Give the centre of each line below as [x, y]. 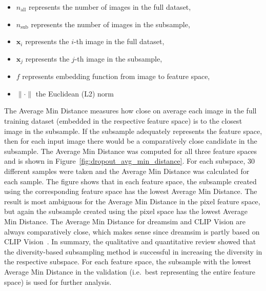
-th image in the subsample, [118, 58]
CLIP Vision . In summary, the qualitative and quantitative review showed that [130, 241]
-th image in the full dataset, [119, 41]
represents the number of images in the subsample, [110, 24]
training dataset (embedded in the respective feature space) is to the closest [123, 121]
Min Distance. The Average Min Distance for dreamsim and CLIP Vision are [125, 221]
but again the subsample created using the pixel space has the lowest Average [126, 211]
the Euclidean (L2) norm [75, 93]
